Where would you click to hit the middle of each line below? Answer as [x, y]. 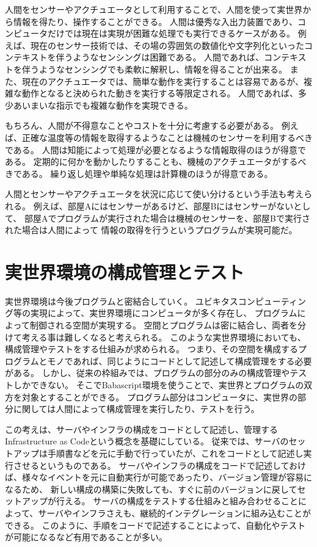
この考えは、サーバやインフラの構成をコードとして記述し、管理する [142, 429]
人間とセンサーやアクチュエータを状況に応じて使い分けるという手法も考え [155, 194]
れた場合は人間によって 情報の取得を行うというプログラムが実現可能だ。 [151, 230]
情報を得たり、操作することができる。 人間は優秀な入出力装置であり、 [155, 21]
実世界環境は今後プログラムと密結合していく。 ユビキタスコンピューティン [155, 301]
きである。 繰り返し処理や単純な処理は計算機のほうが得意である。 [139, 173]
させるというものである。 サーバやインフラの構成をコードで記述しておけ [160, 465]
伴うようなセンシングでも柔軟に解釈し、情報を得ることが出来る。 [154, 69]
